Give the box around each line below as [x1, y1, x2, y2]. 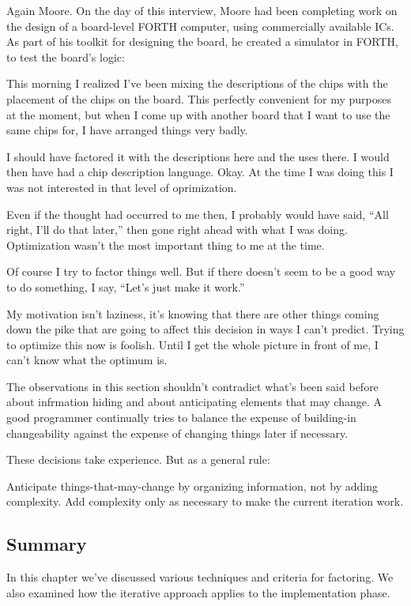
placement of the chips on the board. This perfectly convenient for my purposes [6, 90, 391, 107]
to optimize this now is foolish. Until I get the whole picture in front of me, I [6, 336, 379, 352]
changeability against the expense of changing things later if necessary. [6, 424, 349, 441]
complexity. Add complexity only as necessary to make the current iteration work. [6, 493, 404, 510]
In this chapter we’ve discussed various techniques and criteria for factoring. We [6, 569, 394, 585]
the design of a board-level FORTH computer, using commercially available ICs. [6, 17, 394, 34]
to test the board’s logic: [6, 48, 125, 65]
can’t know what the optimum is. [6, 352, 168, 368]
